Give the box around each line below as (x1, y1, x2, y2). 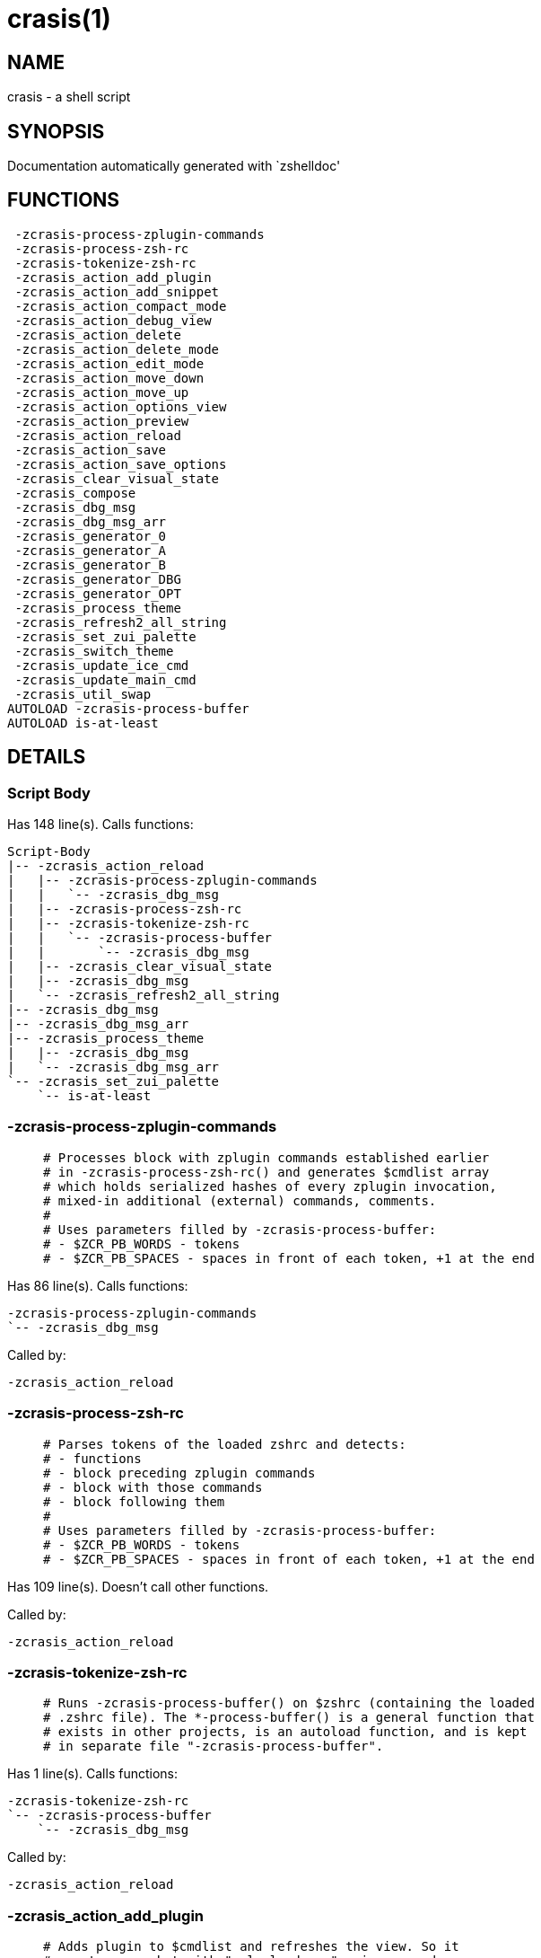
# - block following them (43, 1494, 225, 1509)
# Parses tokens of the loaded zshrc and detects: (43, 1436, 406, 1451)
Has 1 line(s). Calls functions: (7, 1766, 178, 1782)
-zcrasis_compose (14, 485, 136, 500)
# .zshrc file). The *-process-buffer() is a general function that (43, 1710, 535, 1725)
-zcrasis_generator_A (14, 542, 167, 558)
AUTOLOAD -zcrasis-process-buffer (7, 701, 249, 716)
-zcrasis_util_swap (14, 686, 152, 701)
